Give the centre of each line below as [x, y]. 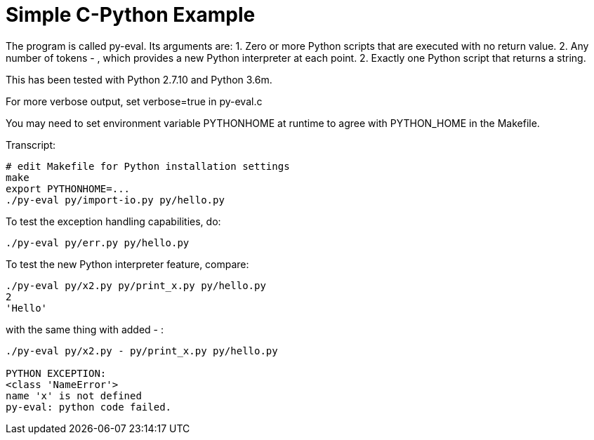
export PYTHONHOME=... [68, 188]
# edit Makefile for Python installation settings [148, 166]
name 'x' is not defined [74, 395]
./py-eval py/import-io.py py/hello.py [115, 200]
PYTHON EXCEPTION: [56, 373]
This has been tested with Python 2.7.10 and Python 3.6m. [139, 79]
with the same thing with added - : [85, 329]
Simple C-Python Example [131, 15]
